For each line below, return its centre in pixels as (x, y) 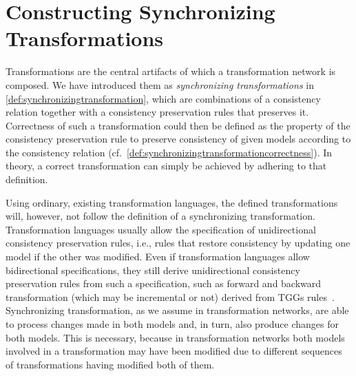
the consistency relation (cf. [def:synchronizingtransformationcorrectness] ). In (169, 152)
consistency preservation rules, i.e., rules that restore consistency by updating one (178, 243)
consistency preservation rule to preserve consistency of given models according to (178, 139)
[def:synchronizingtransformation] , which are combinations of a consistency (163, 98)
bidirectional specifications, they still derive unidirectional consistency (153, 270)
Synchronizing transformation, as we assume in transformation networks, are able (177, 310)
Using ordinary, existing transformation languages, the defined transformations (172, 202)
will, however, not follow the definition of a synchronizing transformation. (160, 216)
